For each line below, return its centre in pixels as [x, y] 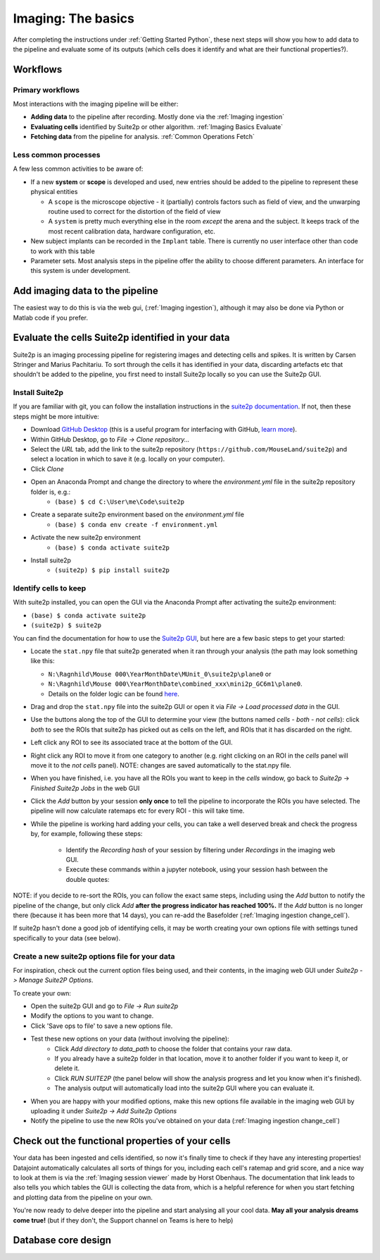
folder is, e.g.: [51, 492]
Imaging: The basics [74, 18]
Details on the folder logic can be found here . [114, 693]
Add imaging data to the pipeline [85, 291]
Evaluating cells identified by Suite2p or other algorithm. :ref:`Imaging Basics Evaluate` [157, 126]
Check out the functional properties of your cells [122, 1141]
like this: [43, 661]
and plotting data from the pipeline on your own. [83, 1197]
